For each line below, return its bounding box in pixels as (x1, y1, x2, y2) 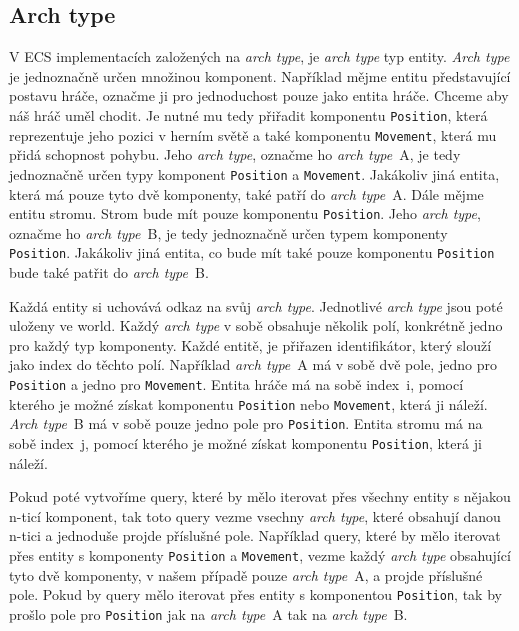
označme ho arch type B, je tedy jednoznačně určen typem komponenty (9, 222, 448, 243)
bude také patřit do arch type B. (9, 262, 209, 283)
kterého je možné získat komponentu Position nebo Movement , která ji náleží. (9, 393, 488, 414)
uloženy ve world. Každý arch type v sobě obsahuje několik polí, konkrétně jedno (9, 315, 503, 336)
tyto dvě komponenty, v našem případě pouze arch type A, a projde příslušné (9, 564, 483, 585)
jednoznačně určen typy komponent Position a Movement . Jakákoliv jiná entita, (9, 163, 500, 184)
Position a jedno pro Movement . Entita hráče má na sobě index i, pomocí (9, 374, 464, 395)
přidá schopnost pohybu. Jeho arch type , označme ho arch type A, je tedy (9, 144, 461, 165)
